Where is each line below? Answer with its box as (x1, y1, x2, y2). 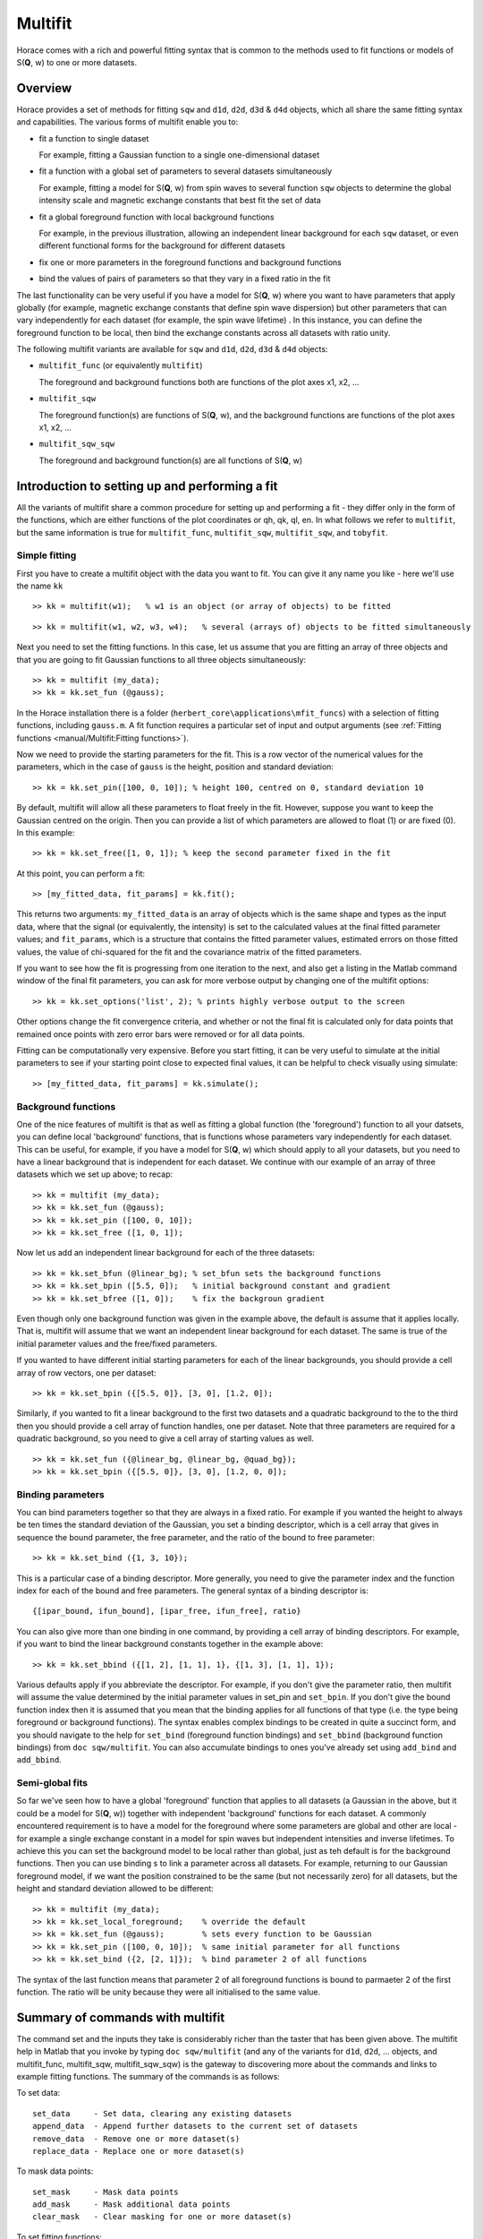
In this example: (16, 827, 75, 837)
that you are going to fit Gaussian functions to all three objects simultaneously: (16, 654, 307, 665)
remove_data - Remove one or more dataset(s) (32, 2133, 241, 2144)
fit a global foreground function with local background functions (38, 211, 275, 222)
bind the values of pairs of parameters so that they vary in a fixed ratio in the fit (38, 273, 331, 284)
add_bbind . (16, 1754, 62, 1765)
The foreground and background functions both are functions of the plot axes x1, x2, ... (38, 376, 360, 387)
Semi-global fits (16, 1777, 89, 1789)
